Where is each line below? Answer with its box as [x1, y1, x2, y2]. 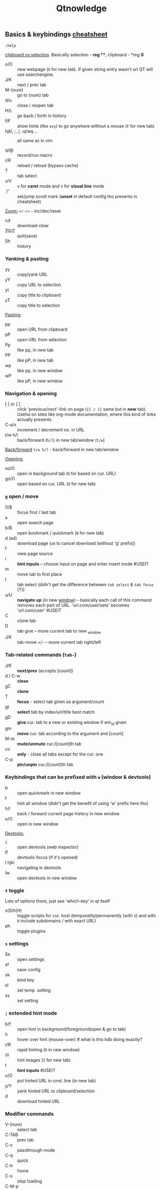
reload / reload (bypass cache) [17, 162, 79, 168]
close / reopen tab [17, 102, 54, 108]
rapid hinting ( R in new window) [17, 1047, 80, 1053]
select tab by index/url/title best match [17, 709, 95, 715]
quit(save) [17, 233, 37, 238]
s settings [5, 940, 29, 947]
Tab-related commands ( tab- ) [5, 652, 77, 658]
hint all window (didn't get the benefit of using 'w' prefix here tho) [17, 800, 149, 806]
